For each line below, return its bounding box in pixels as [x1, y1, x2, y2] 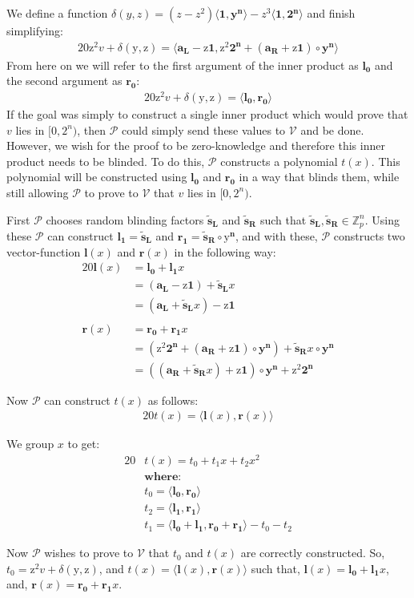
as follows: [147, 391, 199, 408]
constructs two [333, 228, 405, 244]
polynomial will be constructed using [6, 168, 187, 185]
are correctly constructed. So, [240, 544, 385, 561]
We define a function [6, 5, 108, 21]
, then [77, 121, 107, 138]
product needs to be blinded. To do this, [6, 152, 205, 169]
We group [6, 435, 54, 452]
